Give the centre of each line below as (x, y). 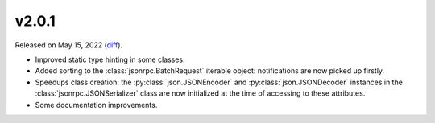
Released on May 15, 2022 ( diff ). (69, 45)
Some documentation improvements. (96, 105)
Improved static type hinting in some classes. (110, 59)
